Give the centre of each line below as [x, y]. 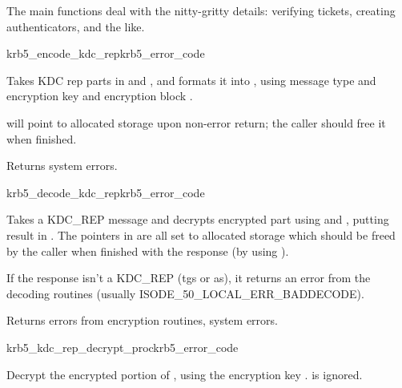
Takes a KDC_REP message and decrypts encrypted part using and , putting [198, 219]
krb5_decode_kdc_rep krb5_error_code [106, 192]
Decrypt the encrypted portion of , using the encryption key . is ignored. [185, 374]
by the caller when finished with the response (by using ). [148, 251]
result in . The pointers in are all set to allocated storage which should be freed [201, 234]
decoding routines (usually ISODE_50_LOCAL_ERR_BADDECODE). [185, 293]
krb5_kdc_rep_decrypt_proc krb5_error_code [123, 347]
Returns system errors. [62, 166]
